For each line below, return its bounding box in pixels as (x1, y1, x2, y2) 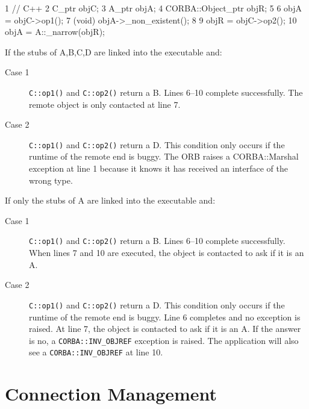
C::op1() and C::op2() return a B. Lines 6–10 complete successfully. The (29, 86, 303, 98)
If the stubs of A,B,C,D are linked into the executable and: (5, 45, 222, 58)
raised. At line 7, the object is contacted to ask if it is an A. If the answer (29, 322, 301, 335)
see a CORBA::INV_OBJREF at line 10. (29, 346, 163, 358)
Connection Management (5, 381, 217, 406)
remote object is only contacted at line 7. (29, 98, 181, 110)
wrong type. (29, 173, 73, 186)
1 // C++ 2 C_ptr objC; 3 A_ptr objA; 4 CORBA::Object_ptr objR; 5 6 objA (5, 2, 302, 14)
